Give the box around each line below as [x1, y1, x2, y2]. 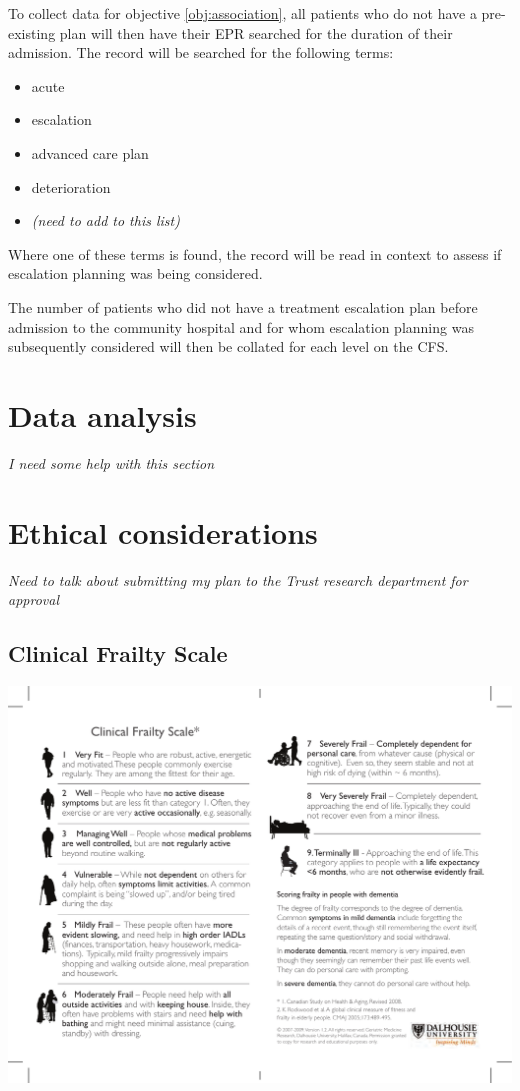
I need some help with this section [8, 452, 215, 473]
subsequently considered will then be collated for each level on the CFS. [8, 336, 449, 357]
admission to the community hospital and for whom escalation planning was [8, 316, 474, 337]
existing [8, 22, 56, 43]
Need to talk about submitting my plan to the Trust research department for [8, 569, 468, 590]
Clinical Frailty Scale [8, 638, 228, 669]
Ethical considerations [8, 511, 318, 552]
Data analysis [8, 394, 197, 435]
